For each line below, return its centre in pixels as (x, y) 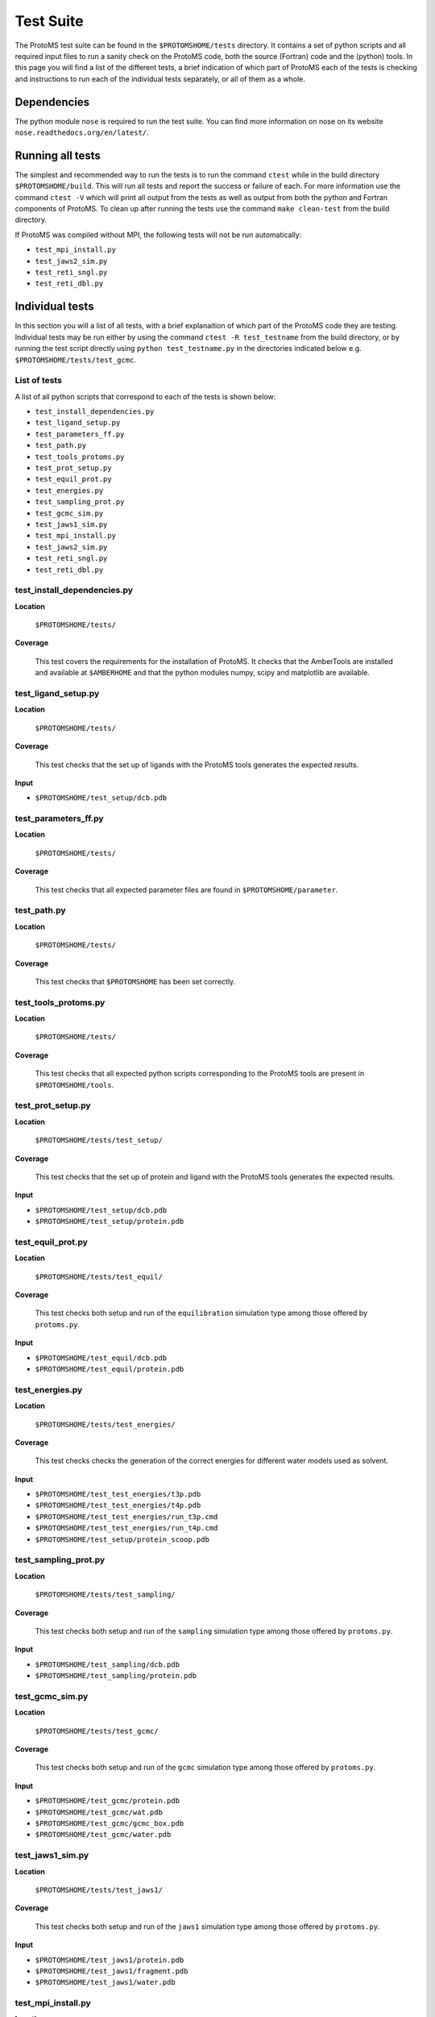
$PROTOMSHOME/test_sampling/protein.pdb (116, 1676)
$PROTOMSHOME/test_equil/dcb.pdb (101, 1358)
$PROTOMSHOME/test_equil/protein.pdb (110, 1369)
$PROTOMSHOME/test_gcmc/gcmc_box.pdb (110, 1824)
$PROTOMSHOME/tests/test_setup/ (99, 1140)
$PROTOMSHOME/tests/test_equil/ (99, 1276)
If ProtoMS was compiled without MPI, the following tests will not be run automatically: (158, 235)
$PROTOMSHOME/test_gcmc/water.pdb (103, 1835)
